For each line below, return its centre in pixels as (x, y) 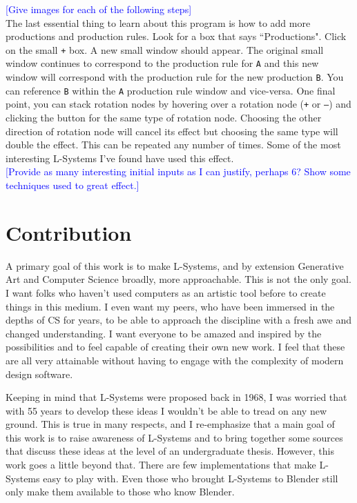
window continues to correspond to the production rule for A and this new (162, 63)
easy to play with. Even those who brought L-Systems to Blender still (191, 478)
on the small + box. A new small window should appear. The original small (165, 49)
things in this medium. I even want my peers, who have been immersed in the (170, 306)
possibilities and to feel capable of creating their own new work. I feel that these (175, 347)
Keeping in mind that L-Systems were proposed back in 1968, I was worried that (176, 397)
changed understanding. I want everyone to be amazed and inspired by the (164, 333)
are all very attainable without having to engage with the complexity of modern (175, 360)
